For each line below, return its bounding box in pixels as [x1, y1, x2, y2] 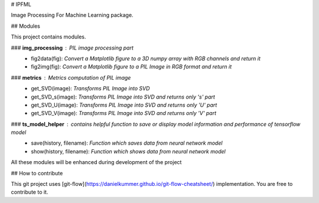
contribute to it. [11, 189, 48, 196]
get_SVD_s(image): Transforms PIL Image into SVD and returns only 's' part [31, 93, 216, 100]
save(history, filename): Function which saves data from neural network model [31, 139, 223, 147]
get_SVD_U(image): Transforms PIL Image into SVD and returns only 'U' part [31, 101, 217, 109]
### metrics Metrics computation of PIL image [11, 74, 131, 81]
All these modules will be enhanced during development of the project [11, 159, 182, 166]
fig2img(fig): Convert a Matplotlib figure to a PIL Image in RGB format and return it [31, 63, 232, 70]
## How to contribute [11, 169, 63, 176]
